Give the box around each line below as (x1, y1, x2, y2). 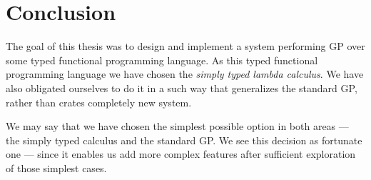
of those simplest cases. (6, 160, 107, 175)
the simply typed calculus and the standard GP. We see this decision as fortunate (6, 132, 362, 147)
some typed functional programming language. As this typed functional (6, 52, 318, 67)
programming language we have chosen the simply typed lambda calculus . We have (6, 66, 364, 81)
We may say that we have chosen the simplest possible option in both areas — (6, 119, 349, 134)
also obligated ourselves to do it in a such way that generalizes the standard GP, (6, 80, 357, 95)
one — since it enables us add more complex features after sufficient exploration (6, 146, 356, 161)
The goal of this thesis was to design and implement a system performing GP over (6, 39, 365, 54)
